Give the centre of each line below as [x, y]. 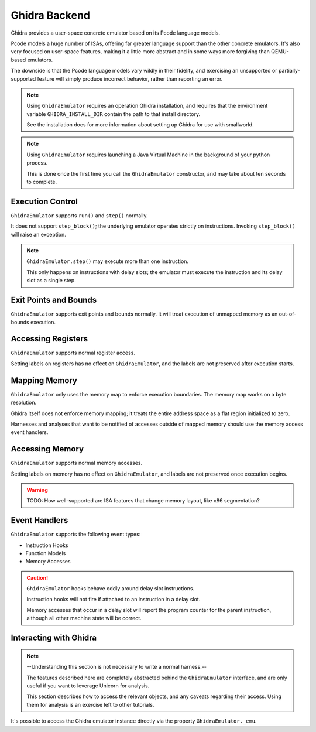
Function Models [46, 553]
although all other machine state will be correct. [84, 618]
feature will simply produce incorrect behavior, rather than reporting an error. [130, 78]
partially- [289, 71]
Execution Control [44, 201]
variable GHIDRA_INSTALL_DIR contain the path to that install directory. [114, 114]
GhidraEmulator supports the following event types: [76, 534]
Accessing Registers [49, 339]
